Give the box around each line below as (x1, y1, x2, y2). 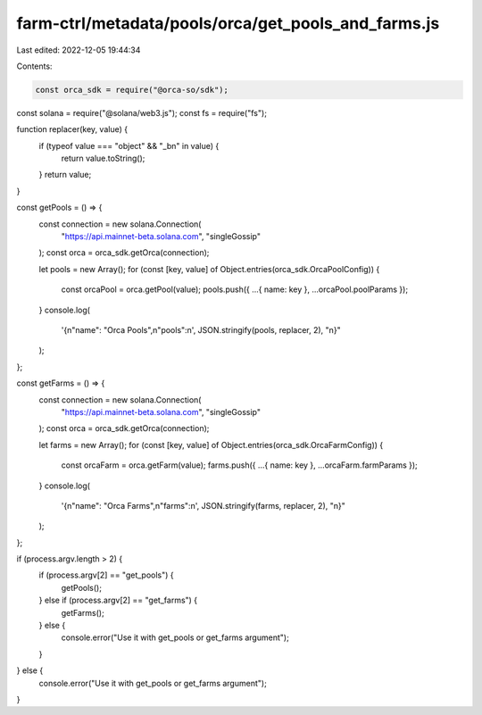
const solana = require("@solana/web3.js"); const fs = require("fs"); (16, 107, 268, 118)
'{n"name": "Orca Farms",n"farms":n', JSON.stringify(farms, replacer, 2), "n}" (61, 500, 345, 511)
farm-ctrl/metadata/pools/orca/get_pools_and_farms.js (16, 13, 440, 33)
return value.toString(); (61, 153, 145, 164)
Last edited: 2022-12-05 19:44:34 (16, 45, 141, 55)
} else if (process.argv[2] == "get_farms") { (38, 594, 198, 606)
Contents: (16, 61, 53, 71)
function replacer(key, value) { (16, 124, 129, 135)
